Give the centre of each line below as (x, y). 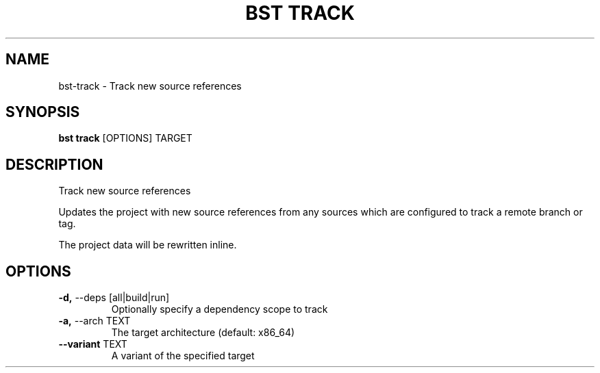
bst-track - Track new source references (150, 86)
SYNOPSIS (43, 112)
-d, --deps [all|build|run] (114, 298)
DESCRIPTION (54, 164)
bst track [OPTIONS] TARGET (125, 138)
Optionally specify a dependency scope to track (220, 309)
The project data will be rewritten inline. (148, 245)
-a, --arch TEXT (95, 321)
